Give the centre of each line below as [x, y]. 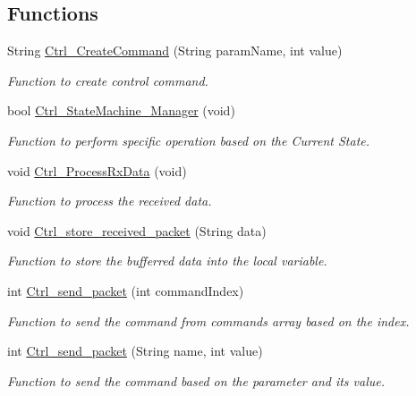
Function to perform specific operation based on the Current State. [189, 140]
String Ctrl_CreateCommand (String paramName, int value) [175, 51]
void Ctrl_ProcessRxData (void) [97, 170]
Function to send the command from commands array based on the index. [208, 320]
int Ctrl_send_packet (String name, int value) [135, 351]
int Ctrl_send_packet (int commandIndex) [126, 290]
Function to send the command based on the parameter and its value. [196, 380]
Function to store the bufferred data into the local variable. [167, 261]
